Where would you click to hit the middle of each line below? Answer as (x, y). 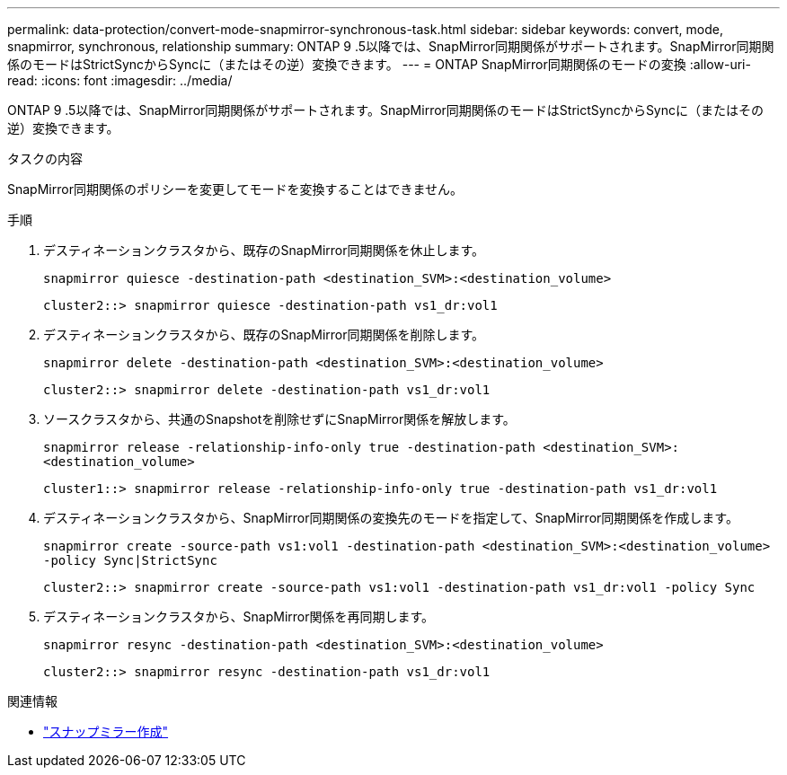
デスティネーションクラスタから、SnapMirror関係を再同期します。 (239, 616)
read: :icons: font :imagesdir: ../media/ (120, 80)
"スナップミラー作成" (106, 731)
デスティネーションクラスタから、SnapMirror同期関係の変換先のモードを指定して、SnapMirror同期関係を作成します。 (391, 518)
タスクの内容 (45, 159)
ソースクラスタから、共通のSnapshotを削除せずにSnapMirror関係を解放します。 (279, 419)
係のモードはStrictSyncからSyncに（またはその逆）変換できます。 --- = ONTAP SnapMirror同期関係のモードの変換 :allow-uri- (379, 64)
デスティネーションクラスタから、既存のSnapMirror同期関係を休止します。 (264, 250)
